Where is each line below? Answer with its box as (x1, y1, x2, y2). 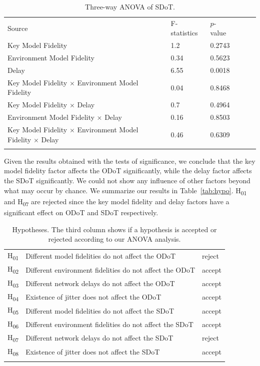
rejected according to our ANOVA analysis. (48, 234, 181, 244)
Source (7, 22, 28, 33)
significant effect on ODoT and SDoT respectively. (4, 207, 158, 217)
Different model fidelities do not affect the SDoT (25, 305, 174, 316)
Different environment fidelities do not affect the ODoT (25, 264, 195, 275)
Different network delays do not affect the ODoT (25, 278, 175, 288)
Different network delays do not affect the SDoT (25, 333, 173, 343)
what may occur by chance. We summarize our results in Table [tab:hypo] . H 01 (4, 185, 247, 197)
